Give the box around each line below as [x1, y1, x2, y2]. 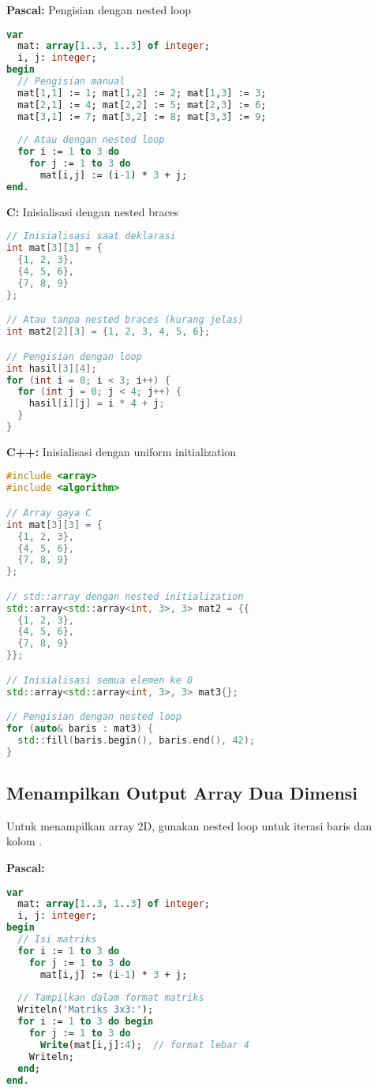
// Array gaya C [6, 507, 92, 519]
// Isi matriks [17, 934, 97, 946]
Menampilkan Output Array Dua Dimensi [6, 780, 358, 804]
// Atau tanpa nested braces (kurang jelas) [6, 314, 244, 326]
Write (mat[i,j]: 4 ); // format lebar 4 [39, 1039, 249, 1051]
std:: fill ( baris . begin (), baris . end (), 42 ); [17, 734, 256, 746]
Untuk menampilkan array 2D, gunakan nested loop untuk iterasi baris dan [6, 817, 372, 833]
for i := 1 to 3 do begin [17, 1016, 154, 1028]
